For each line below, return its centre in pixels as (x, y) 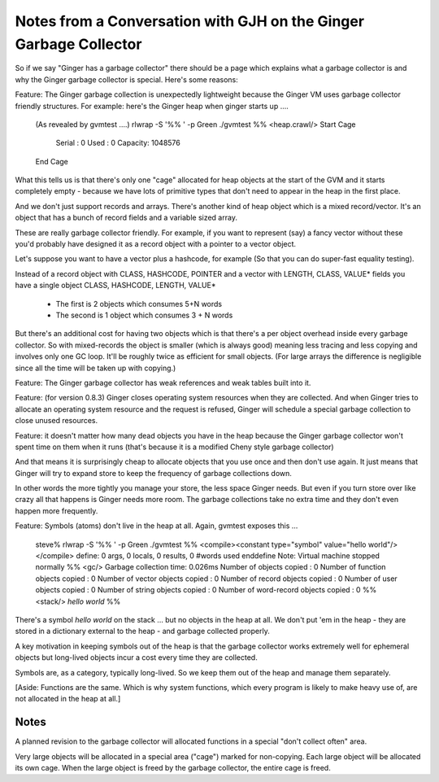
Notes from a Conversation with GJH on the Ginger (190, 21)
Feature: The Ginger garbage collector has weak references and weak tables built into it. (163, 382)
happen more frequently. (57, 511)
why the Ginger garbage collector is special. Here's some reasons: (127, 79)
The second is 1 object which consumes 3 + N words (144, 315)
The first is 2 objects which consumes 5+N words (139, 304)
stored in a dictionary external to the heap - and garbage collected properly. (142, 631)
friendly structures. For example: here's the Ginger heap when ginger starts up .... (152, 106)
